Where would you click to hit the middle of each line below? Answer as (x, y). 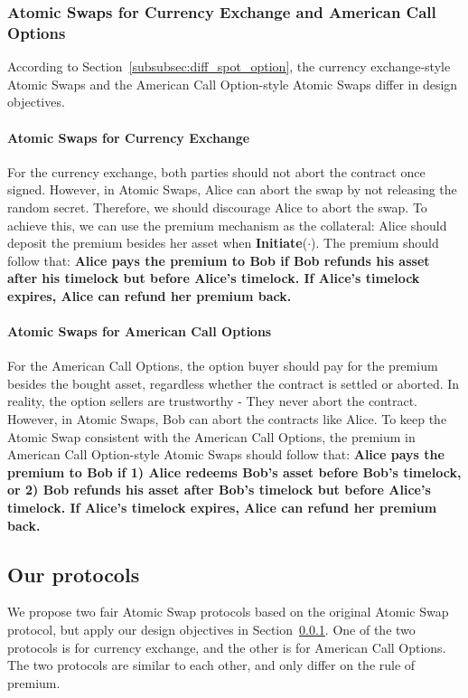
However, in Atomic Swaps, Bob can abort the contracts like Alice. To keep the (227, 419)
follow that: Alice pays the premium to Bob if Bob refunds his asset (219, 260)
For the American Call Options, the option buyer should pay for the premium (223, 366)
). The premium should (375, 243)
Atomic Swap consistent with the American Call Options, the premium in (211, 436)
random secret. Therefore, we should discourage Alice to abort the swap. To (217, 207)
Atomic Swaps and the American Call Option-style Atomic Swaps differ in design (233, 84)
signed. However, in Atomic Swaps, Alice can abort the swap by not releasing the (232, 189)
